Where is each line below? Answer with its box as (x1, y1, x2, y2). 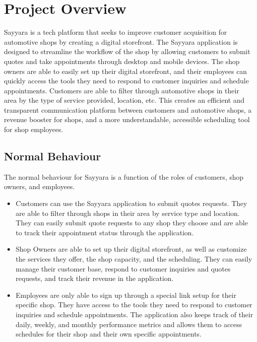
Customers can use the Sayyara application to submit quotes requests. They (15, 198, 247, 208)
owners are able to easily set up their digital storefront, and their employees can (4, 66, 247, 76)
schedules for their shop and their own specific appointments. (15, 329, 202, 339)
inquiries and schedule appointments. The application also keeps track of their (15, 309, 253, 319)
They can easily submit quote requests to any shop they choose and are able (15, 217, 248, 228)
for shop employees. (4, 124, 64, 135)
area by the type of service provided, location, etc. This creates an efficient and (4, 95, 245, 105)
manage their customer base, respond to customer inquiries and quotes (15, 263, 231, 274)
